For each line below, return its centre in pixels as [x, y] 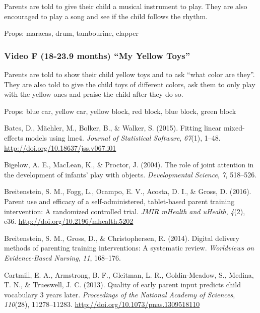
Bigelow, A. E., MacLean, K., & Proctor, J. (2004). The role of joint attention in [129, 165]
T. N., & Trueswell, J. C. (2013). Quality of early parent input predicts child [122, 285]
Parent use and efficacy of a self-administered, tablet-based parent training [119, 201]
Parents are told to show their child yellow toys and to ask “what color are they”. [129, 74]
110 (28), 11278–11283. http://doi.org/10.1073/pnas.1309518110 [102, 304]
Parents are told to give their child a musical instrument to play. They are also [126, 6]
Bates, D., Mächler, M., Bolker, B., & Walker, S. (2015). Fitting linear [113, 128]
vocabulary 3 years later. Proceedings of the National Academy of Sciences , [120, 294]
